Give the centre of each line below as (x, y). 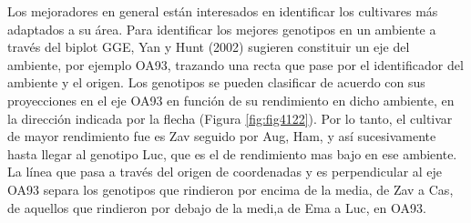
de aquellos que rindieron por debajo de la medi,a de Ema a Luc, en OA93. (217, 207)
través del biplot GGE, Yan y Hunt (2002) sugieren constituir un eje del (209, 47)
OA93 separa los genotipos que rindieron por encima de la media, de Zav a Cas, (230, 189)
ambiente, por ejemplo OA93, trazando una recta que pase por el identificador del (235, 64)
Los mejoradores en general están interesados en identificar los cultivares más (223, 11)
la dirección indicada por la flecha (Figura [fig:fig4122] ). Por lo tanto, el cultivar (230, 118)
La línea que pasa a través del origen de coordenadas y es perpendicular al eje (225, 172)
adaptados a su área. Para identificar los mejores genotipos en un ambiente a (222, 29)
